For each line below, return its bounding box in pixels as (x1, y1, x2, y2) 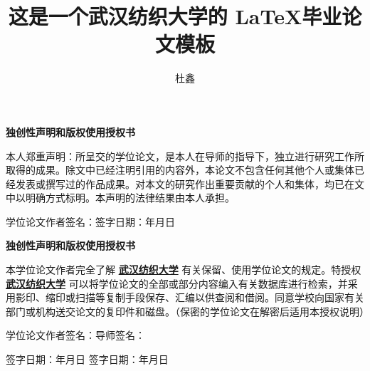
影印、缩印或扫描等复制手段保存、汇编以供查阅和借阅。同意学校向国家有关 (15, 290, 364, 305)
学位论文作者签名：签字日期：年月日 (6, 214, 175, 229)
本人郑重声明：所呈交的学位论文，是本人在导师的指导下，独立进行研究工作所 (6, 148, 364, 163)
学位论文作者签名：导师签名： (6, 328, 145, 343)
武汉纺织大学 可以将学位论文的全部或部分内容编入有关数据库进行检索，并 (6, 276, 348, 291)
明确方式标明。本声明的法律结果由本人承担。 (25, 190, 235, 205)
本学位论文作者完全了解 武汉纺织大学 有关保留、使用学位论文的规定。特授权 (6, 262, 361, 277)
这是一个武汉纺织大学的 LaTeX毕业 (8, 1, 342, 31)
